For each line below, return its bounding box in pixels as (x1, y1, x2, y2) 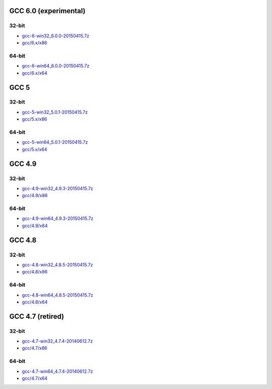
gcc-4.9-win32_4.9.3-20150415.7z (22, 185, 93, 191)
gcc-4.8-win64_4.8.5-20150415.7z (22, 292, 93, 298)
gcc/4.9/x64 (22, 223, 48, 229)
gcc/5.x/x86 (22, 116, 47, 122)
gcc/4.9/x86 (22, 192, 48, 199)
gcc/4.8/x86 (22, 269, 48, 275)
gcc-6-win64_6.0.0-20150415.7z (22, 63, 90, 69)
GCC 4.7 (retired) (9, 312, 64, 320)
